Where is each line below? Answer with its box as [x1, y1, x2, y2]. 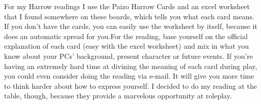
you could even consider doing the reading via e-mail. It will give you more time [4, 71, 254, 81]
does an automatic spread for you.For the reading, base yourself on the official [4, 30, 248, 41]
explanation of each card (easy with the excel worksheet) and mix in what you [4, 41, 249, 51]
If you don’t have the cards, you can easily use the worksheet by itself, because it [4, 21, 257, 31]
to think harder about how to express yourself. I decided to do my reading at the [4, 80, 257, 91]
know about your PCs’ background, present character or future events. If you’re [4, 50, 253, 61]
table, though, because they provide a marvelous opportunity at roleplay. [4, 90, 232, 101]
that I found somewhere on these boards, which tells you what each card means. [4, 11, 254, 21]
